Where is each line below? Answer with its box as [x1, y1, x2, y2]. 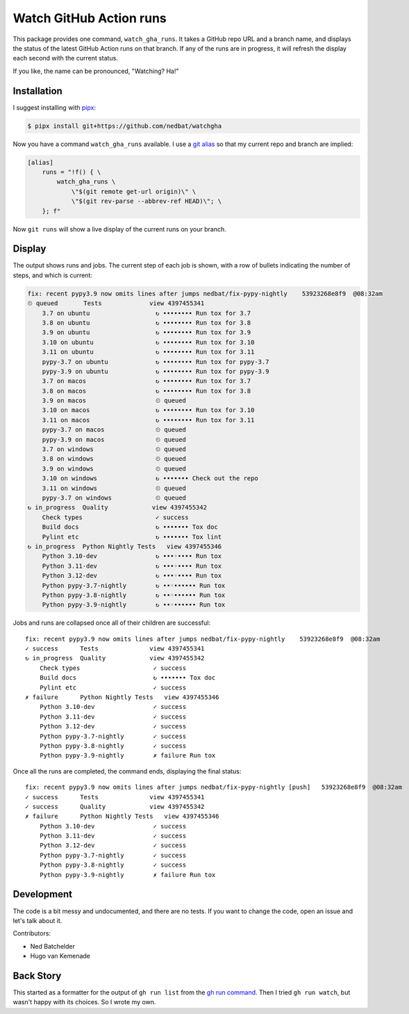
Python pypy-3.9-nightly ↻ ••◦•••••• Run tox [42, 601, 226, 609]
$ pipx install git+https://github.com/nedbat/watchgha [27, 122, 222, 130]
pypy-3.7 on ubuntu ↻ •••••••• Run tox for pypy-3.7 [42, 358, 269, 366]
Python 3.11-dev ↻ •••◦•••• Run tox [42, 562, 222, 570]
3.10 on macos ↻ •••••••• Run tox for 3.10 [42, 407, 255, 414]
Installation [12, 85, 62, 97]
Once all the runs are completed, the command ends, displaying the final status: [12, 767, 242, 775]
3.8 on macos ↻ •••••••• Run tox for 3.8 [42, 386, 251, 395]
